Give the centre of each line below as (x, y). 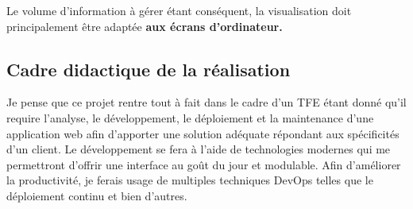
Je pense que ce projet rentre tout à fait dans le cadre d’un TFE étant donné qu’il (206, 102)
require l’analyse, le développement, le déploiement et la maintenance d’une (190, 117)
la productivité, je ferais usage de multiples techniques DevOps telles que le (190, 180)
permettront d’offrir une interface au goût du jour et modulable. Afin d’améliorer (204, 164)
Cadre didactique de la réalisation (149, 69)
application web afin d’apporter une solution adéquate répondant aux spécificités (203, 133)
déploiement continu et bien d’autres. (97, 195)
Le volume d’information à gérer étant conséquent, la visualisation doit (179, 10)
